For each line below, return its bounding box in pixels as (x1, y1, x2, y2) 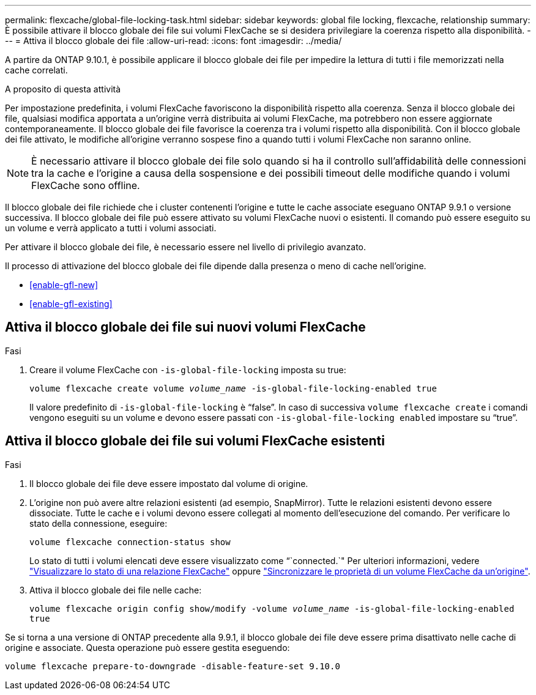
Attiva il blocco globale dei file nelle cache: (29, 584, 202, 595)
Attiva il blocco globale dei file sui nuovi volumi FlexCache (5, 319, 366, 335)
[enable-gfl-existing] (29, 299, 113, 309)
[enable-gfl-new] (29, 280, 99, 290)
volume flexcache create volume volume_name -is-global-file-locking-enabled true (29, 383, 437, 393)
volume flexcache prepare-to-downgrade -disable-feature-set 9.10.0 (5, 661, 340, 671)
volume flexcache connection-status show (29, 537, 231, 547)
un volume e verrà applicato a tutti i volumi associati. (5, 223, 217, 233)
